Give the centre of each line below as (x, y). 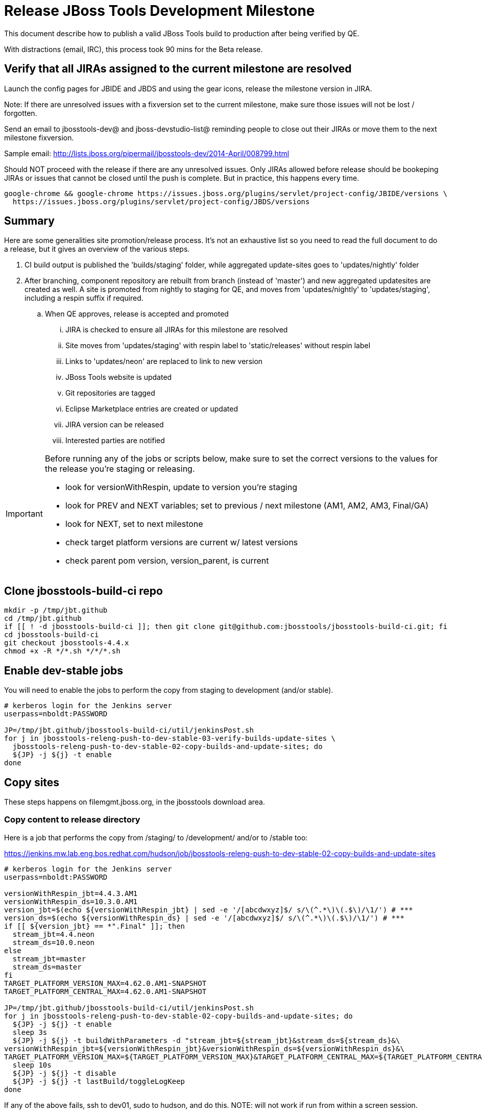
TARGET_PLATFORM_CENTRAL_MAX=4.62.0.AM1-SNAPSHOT (105, 991)
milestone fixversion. (39, 137)
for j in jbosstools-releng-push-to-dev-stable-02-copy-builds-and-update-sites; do (178, 1016)
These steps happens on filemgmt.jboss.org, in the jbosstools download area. (135, 802)
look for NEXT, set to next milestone (134, 524)
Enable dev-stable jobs (64, 670)
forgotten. (21, 113)
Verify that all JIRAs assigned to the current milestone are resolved (178, 69)
